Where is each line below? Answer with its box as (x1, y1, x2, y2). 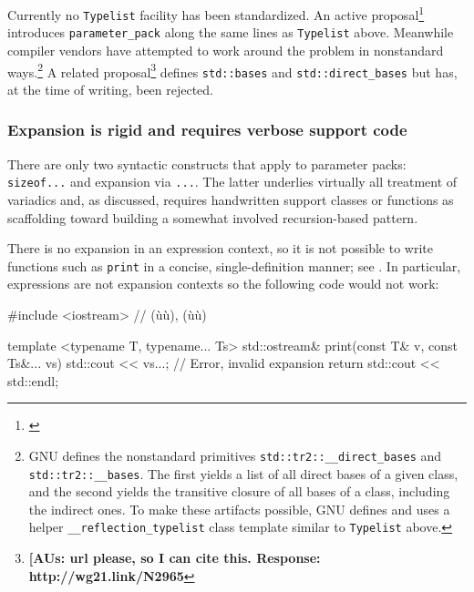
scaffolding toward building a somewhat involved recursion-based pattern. (7, 208, 418, 227)
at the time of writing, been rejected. (7, 79, 214, 98)
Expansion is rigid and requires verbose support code (7, 118, 407, 141)
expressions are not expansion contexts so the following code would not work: (7, 274, 439, 293)
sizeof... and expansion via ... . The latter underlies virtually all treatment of (7, 172, 458, 191)
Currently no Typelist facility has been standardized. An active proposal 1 (7, 3, 425, 24)
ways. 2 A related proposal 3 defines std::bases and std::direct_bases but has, (7, 59, 458, 81)
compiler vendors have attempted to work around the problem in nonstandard (7, 40, 444, 59)
